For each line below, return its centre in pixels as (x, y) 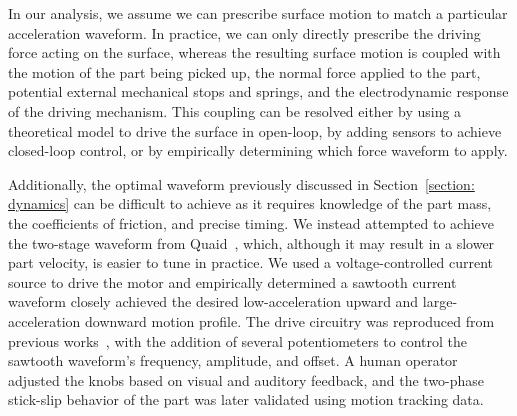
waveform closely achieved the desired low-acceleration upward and (213, 301)
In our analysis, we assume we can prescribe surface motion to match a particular (258, 13)
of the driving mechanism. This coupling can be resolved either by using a (235, 110)
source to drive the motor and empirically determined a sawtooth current (232, 281)
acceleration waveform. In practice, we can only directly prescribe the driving (244, 32)
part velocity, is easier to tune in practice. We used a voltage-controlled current (251, 262)
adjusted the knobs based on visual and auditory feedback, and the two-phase (246, 379)
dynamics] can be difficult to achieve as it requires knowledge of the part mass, (250, 203)
